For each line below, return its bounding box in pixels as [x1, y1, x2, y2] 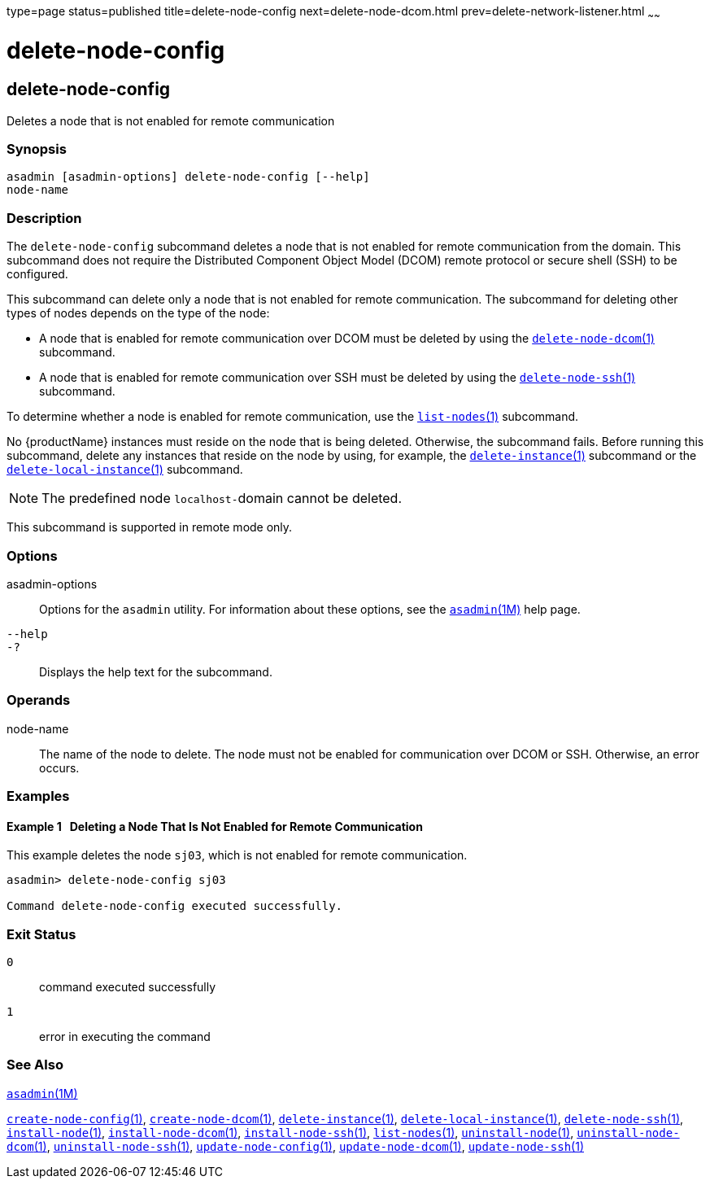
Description [7, 209, 82, 226]
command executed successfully [39, 980, 216, 995]
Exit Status [7, 925, 76, 942]
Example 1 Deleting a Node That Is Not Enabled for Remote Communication [7, 819, 423, 833]
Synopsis [7, 141, 67, 158]
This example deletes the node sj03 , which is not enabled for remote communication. [7, 848, 468, 863]
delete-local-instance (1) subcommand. [7, 462, 243, 477]
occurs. [39, 760, 80, 775]
